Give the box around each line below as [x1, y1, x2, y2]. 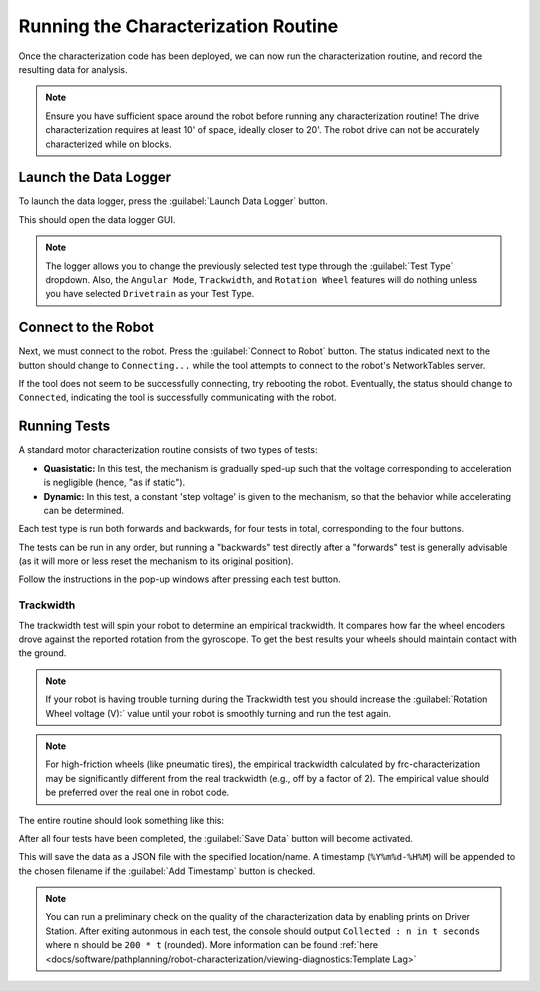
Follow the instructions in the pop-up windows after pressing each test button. [18, 573, 342, 585]
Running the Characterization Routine [18, 15, 339, 37]
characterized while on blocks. [45, 138, 172, 150]
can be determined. [43, 504, 125, 516]
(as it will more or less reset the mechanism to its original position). [18, 555, 294, 567]
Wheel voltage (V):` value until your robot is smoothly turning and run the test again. [45, 707, 392, 719]
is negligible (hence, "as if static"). [43, 476, 186, 489]
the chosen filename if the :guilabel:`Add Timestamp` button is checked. [18, 865, 316, 877]
